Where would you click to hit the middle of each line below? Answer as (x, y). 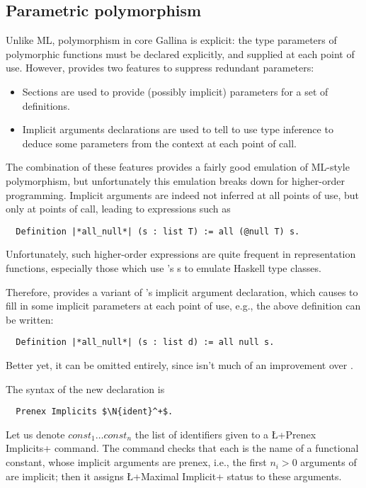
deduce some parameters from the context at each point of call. (159, 143)
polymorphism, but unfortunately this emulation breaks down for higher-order (175, 180)
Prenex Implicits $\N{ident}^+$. (95, 412)
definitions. (46, 105)
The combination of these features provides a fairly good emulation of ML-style (178, 167)
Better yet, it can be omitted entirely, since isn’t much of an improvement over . (179, 365)
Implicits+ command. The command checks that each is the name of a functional (182, 448)
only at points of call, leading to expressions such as (118, 209)
